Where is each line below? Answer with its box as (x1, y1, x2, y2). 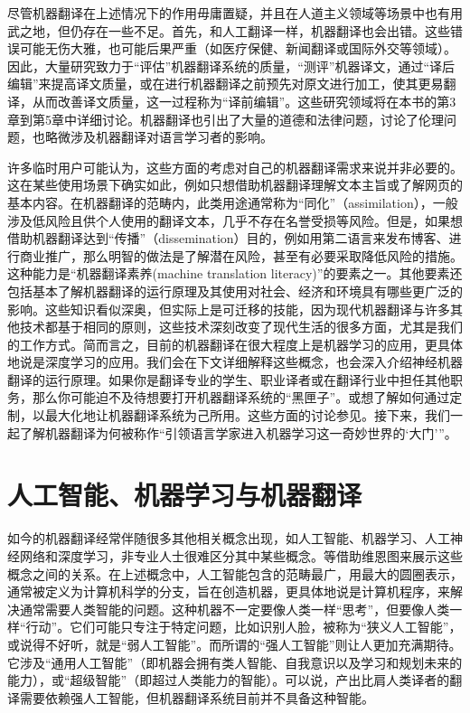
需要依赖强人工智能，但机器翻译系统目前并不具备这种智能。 (19, 688, 374, 707)
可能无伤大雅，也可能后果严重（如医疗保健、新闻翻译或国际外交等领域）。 (19, 39, 456, 58)
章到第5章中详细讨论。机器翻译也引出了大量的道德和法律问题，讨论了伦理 (7, 109, 444, 128)
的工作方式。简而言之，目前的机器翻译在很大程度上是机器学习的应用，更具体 (7, 334, 463, 353)
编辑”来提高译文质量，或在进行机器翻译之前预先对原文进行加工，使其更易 (7, 74, 444, 93)
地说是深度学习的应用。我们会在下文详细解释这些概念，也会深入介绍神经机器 (7, 352, 463, 371)
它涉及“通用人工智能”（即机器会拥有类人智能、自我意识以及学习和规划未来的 (7, 652, 463, 671)
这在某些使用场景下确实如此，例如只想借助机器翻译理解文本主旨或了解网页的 (7, 175, 463, 194)
